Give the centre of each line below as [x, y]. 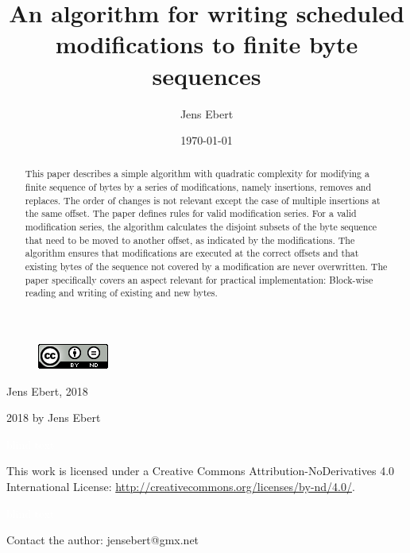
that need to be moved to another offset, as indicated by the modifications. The [190, 240]
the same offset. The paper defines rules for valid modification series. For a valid [191, 213]
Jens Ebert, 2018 [47, 391]
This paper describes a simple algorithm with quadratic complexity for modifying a [197, 174]
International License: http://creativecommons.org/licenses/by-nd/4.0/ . [181, 487]
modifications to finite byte [207, 44]
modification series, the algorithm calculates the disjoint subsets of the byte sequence [201, 227]
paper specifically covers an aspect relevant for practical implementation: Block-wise [199, 279]
